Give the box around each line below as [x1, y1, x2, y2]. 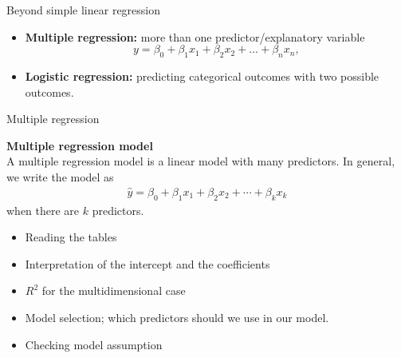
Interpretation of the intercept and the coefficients [25, 255, 270, 272]
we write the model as [6, 168, 114, 185]
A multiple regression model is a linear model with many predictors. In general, [6, 153, 395, 169]
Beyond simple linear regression [6, 2, 161, 18]
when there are [6, 201, 80, 218]
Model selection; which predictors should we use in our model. [25, 308, 329, 325]
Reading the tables [25, 229, 117, 245]
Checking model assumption [25, 336, 163, 352]
